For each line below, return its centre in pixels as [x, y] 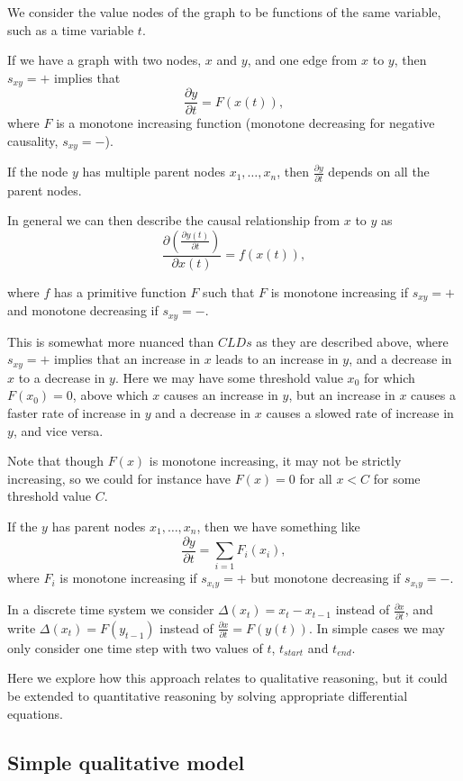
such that [229, 291]
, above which [110, 395]
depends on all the [379, 172]
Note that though [55, 461]
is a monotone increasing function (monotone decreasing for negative [245, 123]
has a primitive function [120, 291]
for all [316, 478]
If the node [38, 172]
